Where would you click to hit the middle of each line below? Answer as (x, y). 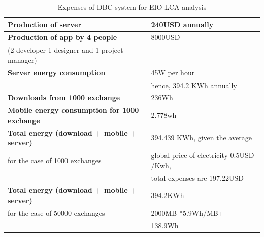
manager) (22, 60)
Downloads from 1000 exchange (64, 97)
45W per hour (173, 72)
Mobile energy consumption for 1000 (73, 110)
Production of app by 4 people (62, 37)
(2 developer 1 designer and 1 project (65, 50)
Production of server (45, 24)
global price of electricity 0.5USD (203, 155)
